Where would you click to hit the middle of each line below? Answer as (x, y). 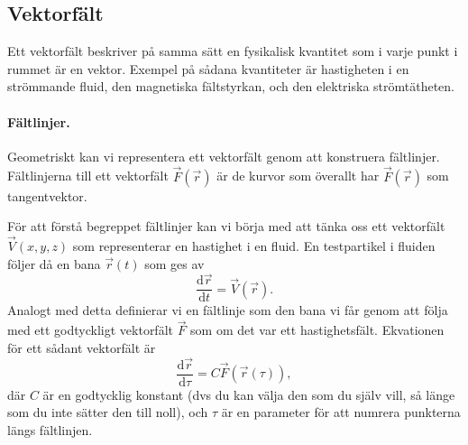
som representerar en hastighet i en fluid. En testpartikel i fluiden (254, 246)
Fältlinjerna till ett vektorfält (88, 176)
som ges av (174, 263)
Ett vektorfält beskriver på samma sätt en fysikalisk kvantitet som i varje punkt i (233, 51)
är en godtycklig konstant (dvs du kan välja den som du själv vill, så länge (249, 394)
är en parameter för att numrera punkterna (341, 412)
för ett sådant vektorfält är (82, 347)
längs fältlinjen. (50, 429)
